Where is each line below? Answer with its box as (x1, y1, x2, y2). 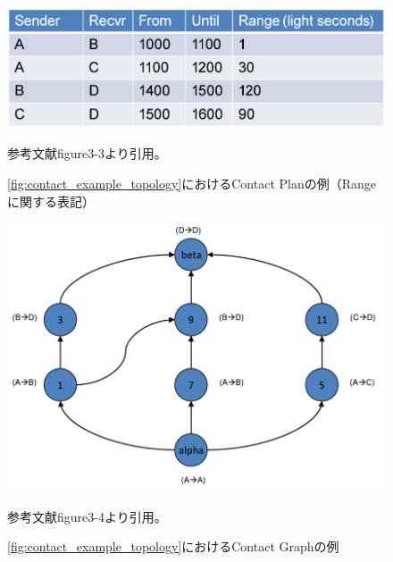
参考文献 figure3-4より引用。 (7, 507, 167, 525)
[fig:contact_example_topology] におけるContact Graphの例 (7, 537, 339, 556)
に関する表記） (7, 191, 95, 210)
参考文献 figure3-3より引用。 (7, 144, 167, 163)
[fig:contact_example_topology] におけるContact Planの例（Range (7, 174, 377, 193)
